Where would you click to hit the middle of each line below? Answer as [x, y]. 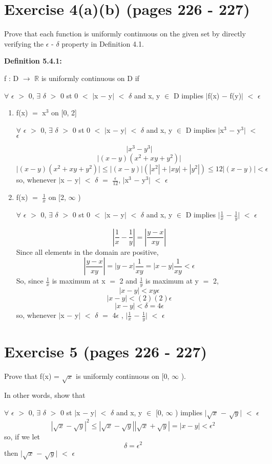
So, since [30, 281]
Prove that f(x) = [32, 376]
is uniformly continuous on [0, [123, 376]
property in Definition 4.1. [103, 43]
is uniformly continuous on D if [90, 78]
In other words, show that [45, 395]
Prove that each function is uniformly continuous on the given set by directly [125, 34]
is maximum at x [79, 281]
